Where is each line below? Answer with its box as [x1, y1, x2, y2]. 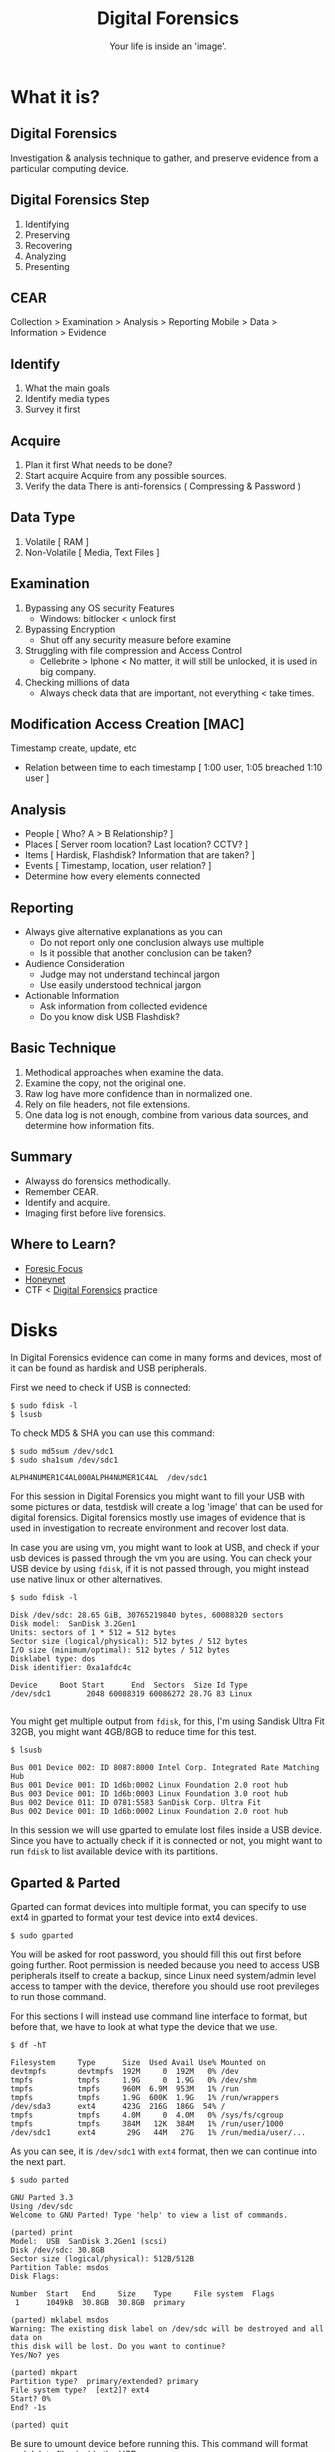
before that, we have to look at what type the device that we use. [10, 2021, 278, 2033]
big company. [39, 665, 97, 677]
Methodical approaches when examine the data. [24, 1066, 224, 1078]
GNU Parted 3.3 [10, 2193, 74, 2203]
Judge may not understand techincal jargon [39, 968, 220, 981]
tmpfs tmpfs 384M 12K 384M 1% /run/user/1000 [10, 2119, 284, 2129]
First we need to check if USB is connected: [10, 1382, 192, 1394]
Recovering [24, 239, 73, 251]
